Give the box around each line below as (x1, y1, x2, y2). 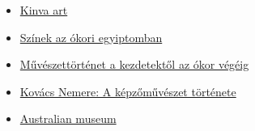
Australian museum (19, 110, 117, 127)
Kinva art (19, 2, 68, 18)
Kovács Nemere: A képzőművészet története (19, 82, 236, 99)
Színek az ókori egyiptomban (19, 28, 163, 45)
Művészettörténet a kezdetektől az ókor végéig (19, 56, 249, 73)
